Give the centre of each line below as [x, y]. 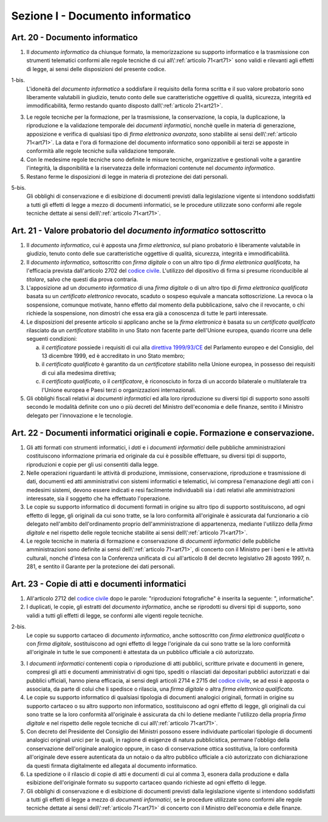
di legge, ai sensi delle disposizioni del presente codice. [96, 69]
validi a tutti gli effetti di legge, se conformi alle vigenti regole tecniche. [115, 615]
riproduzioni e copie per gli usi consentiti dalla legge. [93, 464]
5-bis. [19, 187]
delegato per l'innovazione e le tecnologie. [80, 415]
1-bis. [18, 80]
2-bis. [19, 627]
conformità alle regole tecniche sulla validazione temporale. [101, 151]
